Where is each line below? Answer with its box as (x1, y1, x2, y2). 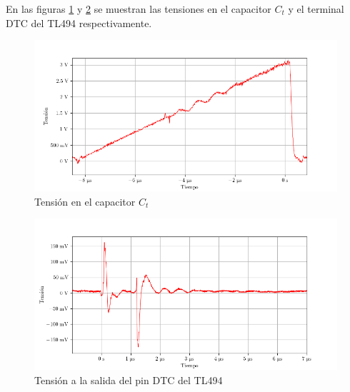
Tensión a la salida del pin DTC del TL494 (34, 372, 223, 387)
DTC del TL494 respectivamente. (6, 15, 152, 30)
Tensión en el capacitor (34, 194, 136, 208)
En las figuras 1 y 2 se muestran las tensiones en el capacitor (6, 1, 271, 16)
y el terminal (288, 1, 344, 16)
